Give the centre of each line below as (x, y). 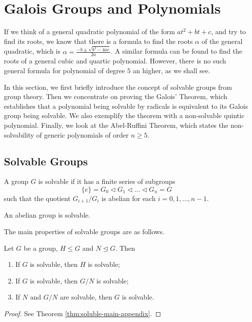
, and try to (229, 31)
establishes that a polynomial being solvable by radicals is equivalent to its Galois (126, 106)
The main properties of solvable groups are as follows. (84, 231)
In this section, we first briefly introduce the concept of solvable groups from (118, 87)
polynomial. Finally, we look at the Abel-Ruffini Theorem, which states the (116, 125)
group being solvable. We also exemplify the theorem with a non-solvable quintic (124, 115)
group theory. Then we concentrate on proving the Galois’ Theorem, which (116, 96)
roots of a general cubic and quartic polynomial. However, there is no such (115, 61)
